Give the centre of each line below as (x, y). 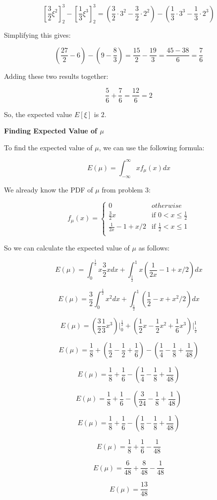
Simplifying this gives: (37, 35)
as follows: (154, 247)
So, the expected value (38, 114)
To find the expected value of (48, 147)
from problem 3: (126, 189)
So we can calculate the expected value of (67, 247)
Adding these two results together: (56, 76)
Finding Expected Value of (51, 131)
